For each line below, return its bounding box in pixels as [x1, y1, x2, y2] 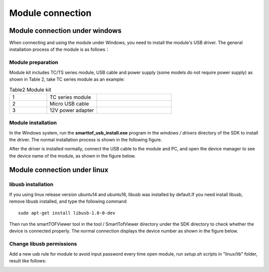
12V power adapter [49, 107, 94, 114]
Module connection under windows [9, 26, 122, 35]
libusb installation [9, 181, 54, 188]
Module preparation [9, 59, 58, 66]
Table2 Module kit [9, 86, 52, 93]
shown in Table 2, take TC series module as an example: [9, 76, 125, 82]
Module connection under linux [9, 166, 109, 174]
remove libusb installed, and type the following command [9, 198, 127, 204]
